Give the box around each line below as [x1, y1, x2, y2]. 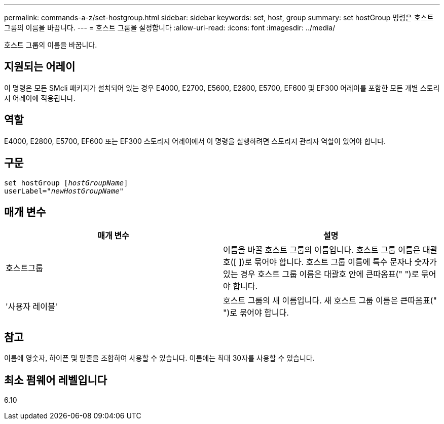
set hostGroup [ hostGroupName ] [4, 178, 128, 187]
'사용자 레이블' [6, 301, 58, 312]
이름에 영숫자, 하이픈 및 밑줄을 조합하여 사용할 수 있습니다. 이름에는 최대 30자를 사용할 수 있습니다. [4, 354, 315, 363]
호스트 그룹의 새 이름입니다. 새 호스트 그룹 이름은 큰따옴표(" [223, 295, 437, 306]
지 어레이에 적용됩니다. [4, 93, 76, 102]
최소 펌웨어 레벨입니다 [4, 373, 107, 387]
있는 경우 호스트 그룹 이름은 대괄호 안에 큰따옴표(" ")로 [223, 269, 419, 280]
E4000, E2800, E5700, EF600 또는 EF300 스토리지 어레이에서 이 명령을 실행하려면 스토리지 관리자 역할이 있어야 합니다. [4, 136, 386, 145]
